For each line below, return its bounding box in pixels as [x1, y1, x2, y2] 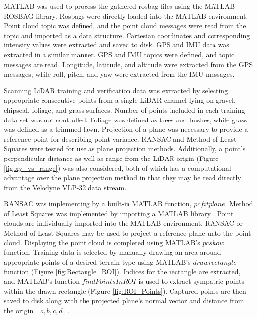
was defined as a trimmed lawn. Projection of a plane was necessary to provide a [4, 124, 248, 134]
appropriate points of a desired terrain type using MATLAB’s [4, 256, 191, 267]
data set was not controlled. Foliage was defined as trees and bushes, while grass [4, 114, 247, 124]
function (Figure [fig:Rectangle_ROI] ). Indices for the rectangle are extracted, [4, 266, 241, 277]
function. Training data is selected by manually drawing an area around [4, 247, 221, 257]
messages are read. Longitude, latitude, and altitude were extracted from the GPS [4, 59, 253, 69]
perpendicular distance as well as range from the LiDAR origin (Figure [4, 153, 219, 163]
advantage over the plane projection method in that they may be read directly [4, 172, 241, 183]
